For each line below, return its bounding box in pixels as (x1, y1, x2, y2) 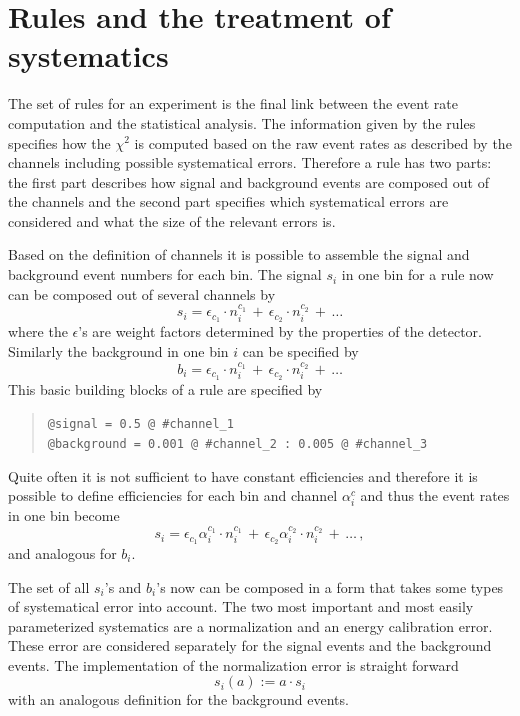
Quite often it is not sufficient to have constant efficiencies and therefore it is (8, 465, 478, 486)
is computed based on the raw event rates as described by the (134, 132, 512, 153)
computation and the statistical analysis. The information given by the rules (8, 112, 476, 133)
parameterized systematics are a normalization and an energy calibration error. (8, 615, 493, 636)
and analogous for (8, 542, 117, 563)
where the (8, 321, 68, 342)
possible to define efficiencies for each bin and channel (8, 485, 338, 506)
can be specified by (242, 340, 359, 361)
